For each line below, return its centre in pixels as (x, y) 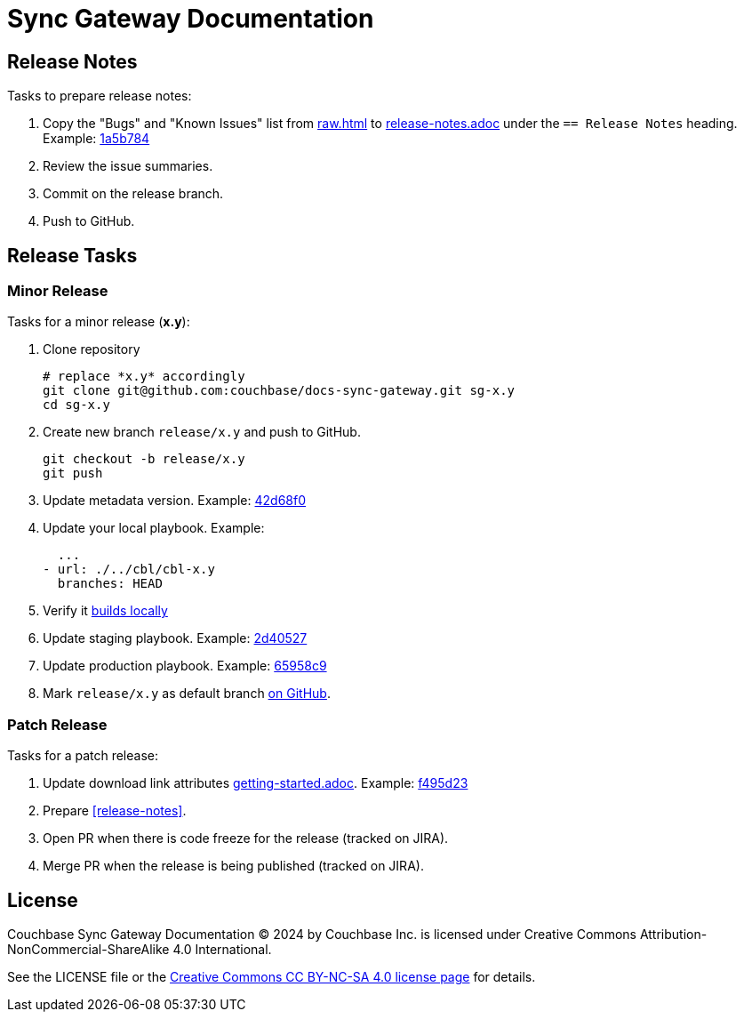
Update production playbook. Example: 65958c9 (185, 666)
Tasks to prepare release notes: (100, 96)
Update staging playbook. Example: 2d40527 (175, 638)
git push (73, 473)
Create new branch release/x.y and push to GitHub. (202, 432)
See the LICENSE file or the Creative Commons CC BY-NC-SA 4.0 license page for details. (272, 976)
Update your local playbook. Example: (154, 528)
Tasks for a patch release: (83, 756)
